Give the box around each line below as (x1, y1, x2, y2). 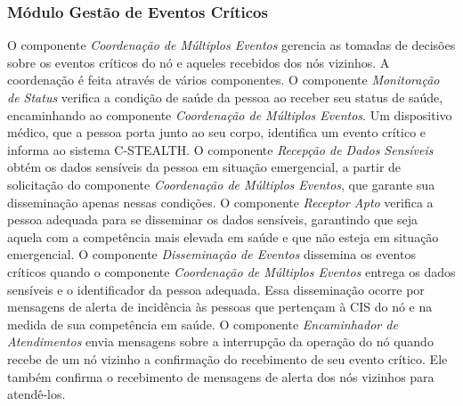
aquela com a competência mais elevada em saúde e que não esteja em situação (7, 227, 439, 246)
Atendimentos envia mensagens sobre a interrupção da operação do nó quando (7, 332, 434, 351)
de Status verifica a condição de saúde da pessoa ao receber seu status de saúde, (7, 88, 443, 106)
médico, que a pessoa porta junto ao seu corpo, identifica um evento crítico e (7, 123, 426, 142)
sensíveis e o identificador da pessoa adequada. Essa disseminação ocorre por (7, 280, 425, 298)
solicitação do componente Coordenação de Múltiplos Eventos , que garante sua (7, 175, 435, 193)
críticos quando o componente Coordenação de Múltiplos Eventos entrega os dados (7, 262, 456, 280)
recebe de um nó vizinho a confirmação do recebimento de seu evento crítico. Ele (7, 349, 448, 368)
